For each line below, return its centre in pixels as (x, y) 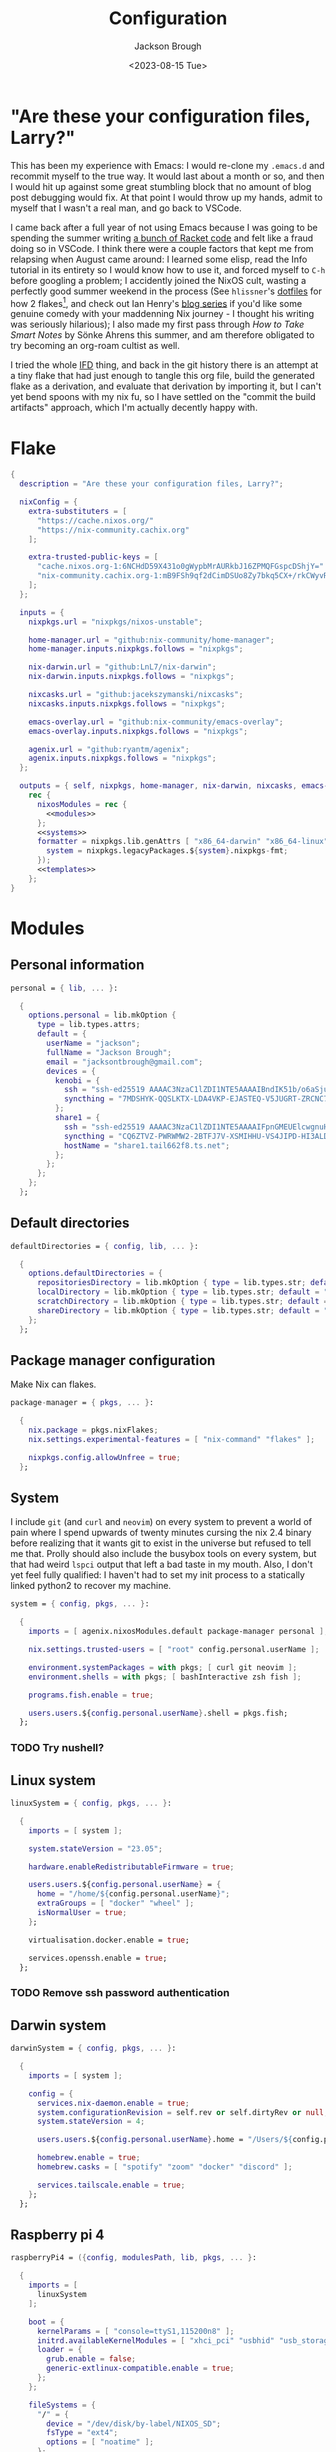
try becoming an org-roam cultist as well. (95, 346)
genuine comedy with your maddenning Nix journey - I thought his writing (162, 314)
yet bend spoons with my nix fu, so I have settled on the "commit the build (163, 397)
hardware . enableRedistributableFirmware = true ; (131, 1867)
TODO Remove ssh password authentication (120, 1993)
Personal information (77, 965)
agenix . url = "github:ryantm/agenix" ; (109, 749)
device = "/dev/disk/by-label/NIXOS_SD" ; (134, 2423)
